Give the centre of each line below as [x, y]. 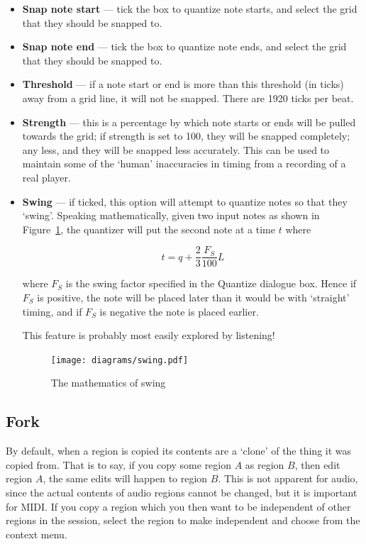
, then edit [317, 464]
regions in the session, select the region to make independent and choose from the [183, 520]
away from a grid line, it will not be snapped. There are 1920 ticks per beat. [188, 98]
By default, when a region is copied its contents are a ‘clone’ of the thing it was [179, 451]
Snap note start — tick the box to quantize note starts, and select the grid [190, 9]
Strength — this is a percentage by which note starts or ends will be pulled [189, 122]
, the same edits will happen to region [125, 478]
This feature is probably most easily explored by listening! [149, 335]
